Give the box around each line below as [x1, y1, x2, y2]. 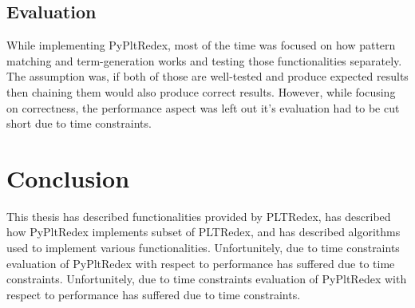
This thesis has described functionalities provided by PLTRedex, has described [6, 207, 391, 224]
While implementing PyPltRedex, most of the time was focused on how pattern [6, 37, 396, 53]
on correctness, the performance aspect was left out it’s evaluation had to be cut [6, 99, 400, 116]
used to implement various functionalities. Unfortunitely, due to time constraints [6, 239, 400, 256]
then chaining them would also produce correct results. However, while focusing [6, 83, 396, 100]
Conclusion [6, 161, 130, 194]
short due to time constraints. [6, 115, 152, 132]
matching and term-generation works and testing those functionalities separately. [6, 52, 402, 69]
